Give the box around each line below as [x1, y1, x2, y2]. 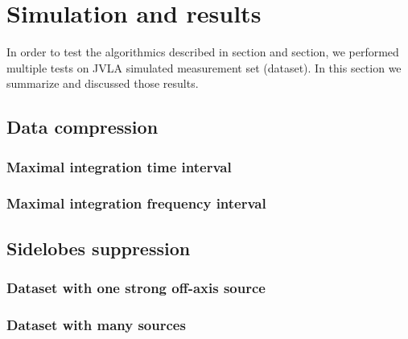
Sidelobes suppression [6, 235, 191, 260]
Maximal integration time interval [6, 156, 232, 176]
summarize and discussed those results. [6, 75, 199, 92]
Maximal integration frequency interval [6, 193, 266, 213]
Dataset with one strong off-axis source [6, 278, 266, 298]
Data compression [6, 114, 159, 139]
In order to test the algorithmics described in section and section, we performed [6, 43, 399, 60]
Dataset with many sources [6, 314, 186, 334]
